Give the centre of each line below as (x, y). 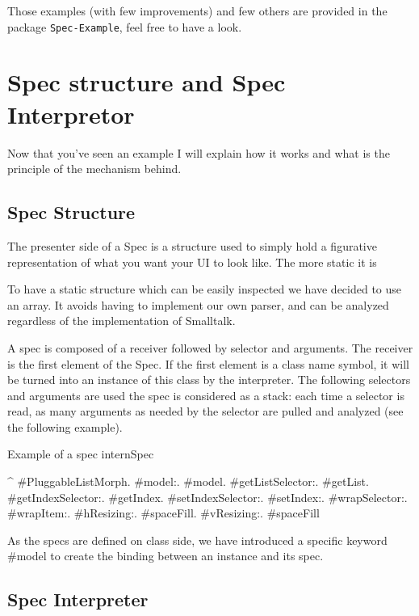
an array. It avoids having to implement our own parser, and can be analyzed (198, 304)
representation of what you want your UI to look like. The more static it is (192, 262)
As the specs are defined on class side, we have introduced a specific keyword (197, 540)
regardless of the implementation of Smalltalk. (122, 321)
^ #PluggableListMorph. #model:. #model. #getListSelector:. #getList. (188, 481)
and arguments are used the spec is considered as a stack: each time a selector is (206, 395)
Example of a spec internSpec (81, 454)
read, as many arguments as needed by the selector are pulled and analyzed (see (205, 411)
